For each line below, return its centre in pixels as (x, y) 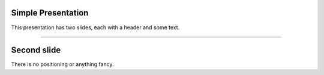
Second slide (36, 50)
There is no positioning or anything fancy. (62, 64)
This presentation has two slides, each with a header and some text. (95, 27)
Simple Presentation (50, 13)
